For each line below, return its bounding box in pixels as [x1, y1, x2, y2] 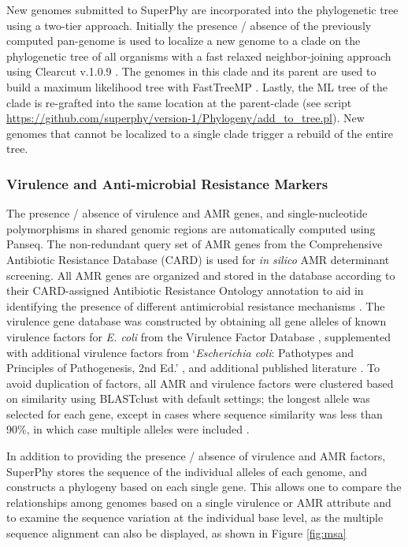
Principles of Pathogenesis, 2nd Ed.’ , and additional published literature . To [6, 359, 380, 376]
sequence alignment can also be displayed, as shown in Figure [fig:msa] [6, 525, 347, 541]
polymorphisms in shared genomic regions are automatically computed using [6, 220, 376, 236]
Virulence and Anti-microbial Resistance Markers [6, 173, 328, 193]
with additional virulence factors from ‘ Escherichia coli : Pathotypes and [6, 344, 354, 360]
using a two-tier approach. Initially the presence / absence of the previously [6, 17, 372, 33]
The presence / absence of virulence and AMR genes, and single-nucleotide [6, 205, 368, 221]
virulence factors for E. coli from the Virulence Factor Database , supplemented [6, 328, 391, 344]
